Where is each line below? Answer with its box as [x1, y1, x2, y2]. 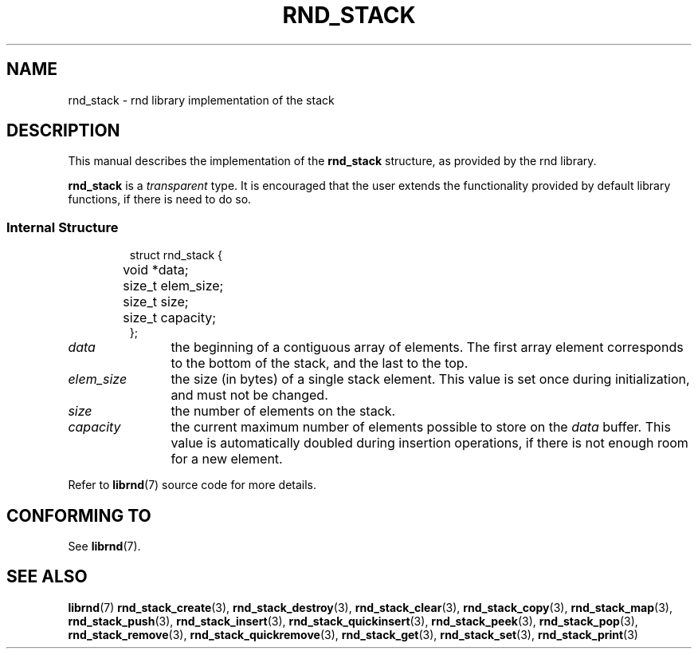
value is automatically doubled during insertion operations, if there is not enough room [171, 435, 688, 452]
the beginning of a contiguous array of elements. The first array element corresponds [171, 339, 684, 356]
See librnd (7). [68, 539, 141, 554]
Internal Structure [6, 219, 119, 235]
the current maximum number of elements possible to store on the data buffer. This [171, 419, 671, 436]
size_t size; [123, 294, 189, 310]
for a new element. [171, 451, 283, 468]
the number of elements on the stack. [171, 403, 396, 420]
